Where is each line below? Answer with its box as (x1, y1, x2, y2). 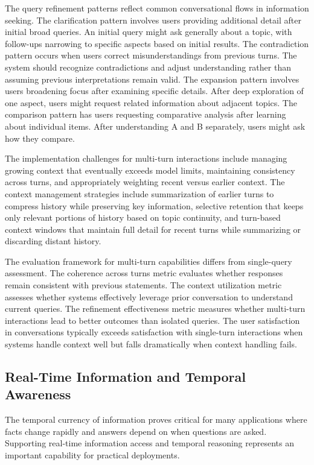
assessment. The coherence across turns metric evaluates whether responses (5, 267, 283, 279)
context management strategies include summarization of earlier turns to (5, 187, 274, 200)
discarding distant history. (5, 235, 101, 247)
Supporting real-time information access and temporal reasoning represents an (5, 437, 295, 449)
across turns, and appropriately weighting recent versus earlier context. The (5, 176, 285, 188)
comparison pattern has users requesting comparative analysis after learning (5, 108, 286, 121)
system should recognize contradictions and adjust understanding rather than (5, 60, 291, 73)
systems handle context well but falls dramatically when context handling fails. (5, 338, 297, 350)
